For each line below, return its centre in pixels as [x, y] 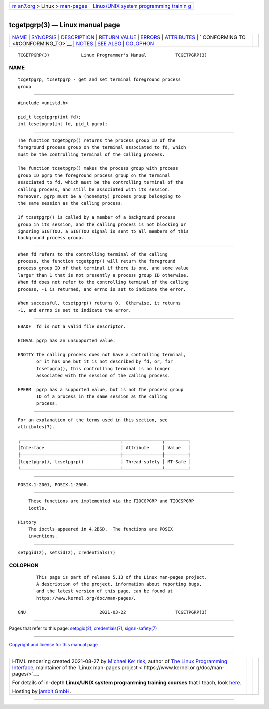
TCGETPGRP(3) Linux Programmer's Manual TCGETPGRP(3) [113, 55]
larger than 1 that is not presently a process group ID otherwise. [103, 275]
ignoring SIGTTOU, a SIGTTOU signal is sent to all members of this [103, 231]
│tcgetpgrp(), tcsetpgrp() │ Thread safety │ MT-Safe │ [105, 462]
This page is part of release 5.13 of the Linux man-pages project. [122, 577]
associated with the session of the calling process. [103, 375]
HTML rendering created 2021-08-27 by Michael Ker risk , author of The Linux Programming [120, 661]
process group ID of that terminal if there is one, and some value [103, 268]
